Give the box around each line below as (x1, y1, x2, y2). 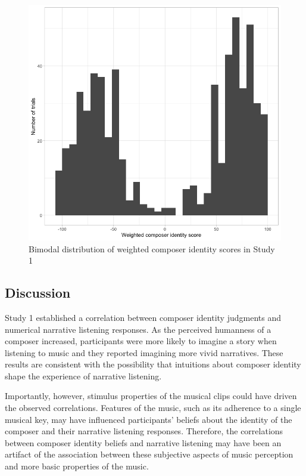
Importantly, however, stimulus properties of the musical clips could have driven (5, 390, 297, 402)
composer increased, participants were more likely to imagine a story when (5, 335, 277, 347)
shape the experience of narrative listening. (5, 369, 162, 382)
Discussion (5, 283, 71, 302)
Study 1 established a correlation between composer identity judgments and (5, 311, 281, 323)
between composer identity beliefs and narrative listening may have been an (5, 436, 282, 449)
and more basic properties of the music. (5, 460, 149, 472)
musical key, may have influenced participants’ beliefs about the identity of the (5, 413, 292, 425)
